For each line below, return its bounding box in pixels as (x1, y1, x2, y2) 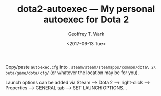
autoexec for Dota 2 (43, 14, 129, 26)
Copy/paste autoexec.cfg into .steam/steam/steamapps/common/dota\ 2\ (5, 64, 156, 70)
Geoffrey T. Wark (68, 31, 105, 37)
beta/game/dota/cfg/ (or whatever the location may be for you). (5, 69, 139, 76)
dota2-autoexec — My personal (17, 3, 155, 15)
